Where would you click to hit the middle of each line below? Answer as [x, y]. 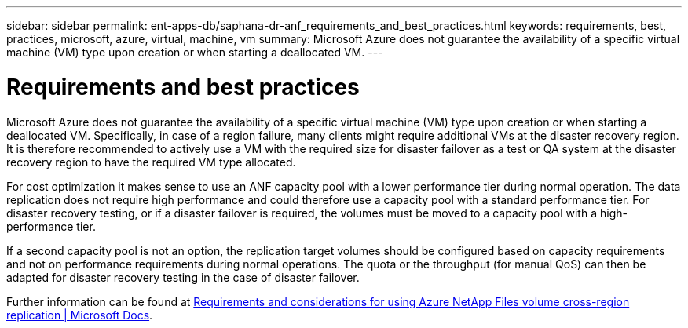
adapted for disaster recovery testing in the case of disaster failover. [183, 277]
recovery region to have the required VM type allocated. [151, 162]
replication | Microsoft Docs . [80, 315]
